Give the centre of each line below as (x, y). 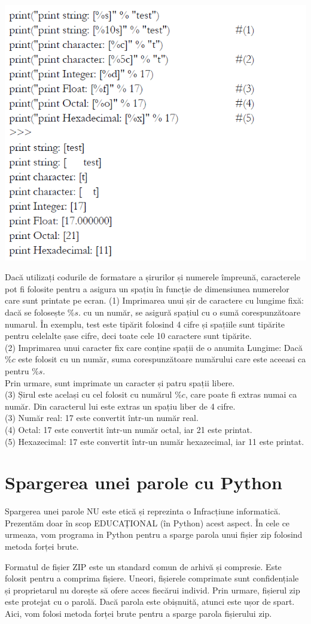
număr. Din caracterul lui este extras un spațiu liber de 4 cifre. (120, 406)
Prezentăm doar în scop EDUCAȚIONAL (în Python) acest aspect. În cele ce (147, 522)
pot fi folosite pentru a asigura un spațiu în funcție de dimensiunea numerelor (147, 288)
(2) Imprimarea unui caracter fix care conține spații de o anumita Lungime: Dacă (154, 347)
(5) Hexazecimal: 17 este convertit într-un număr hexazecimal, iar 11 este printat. (155, 441)
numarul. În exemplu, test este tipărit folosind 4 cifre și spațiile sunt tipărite (145, 324)
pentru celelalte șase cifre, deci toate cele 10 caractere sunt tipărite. (128, 336)
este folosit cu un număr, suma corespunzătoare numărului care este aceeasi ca (162, 359)
